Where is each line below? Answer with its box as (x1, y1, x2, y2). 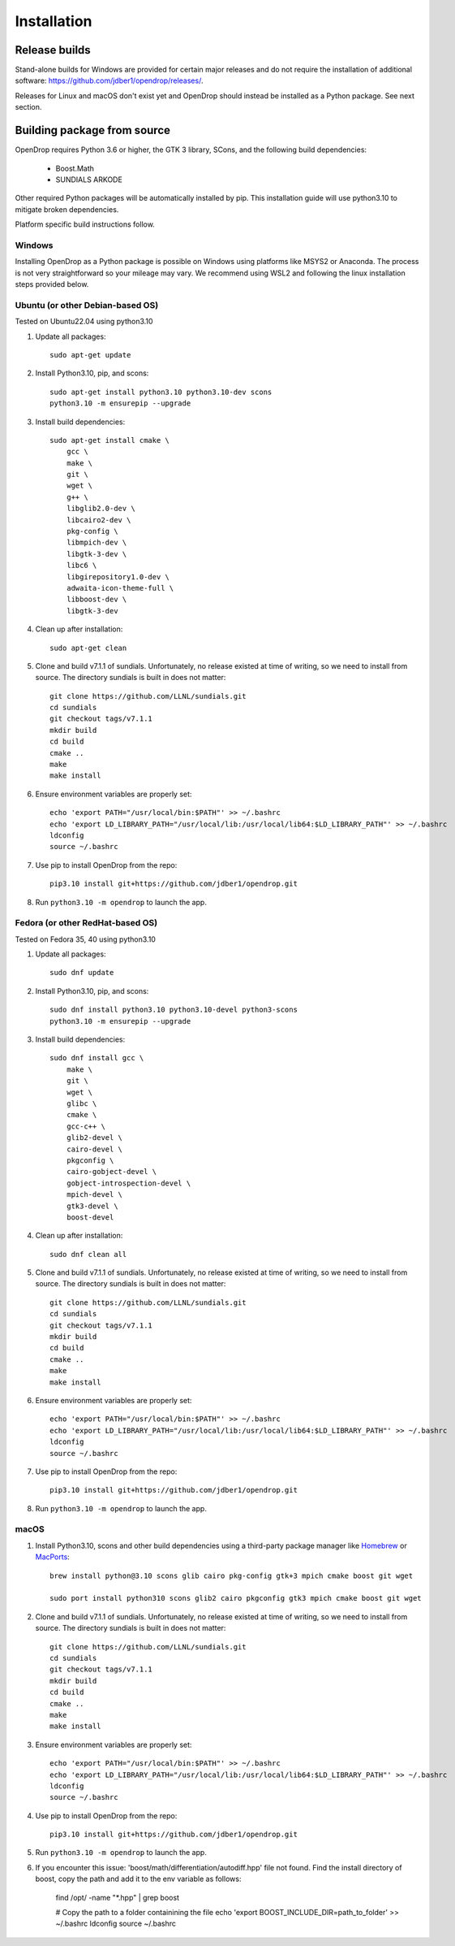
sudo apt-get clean (49, 643, 127, 652)
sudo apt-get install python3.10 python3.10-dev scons (49, 387, 273, 397)
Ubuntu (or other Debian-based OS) (15, 299, 159, 310)
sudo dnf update (49, 968, 114, 977)
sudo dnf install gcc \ (49, 1053, 144, 1063)
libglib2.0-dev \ (66, 504, 135, 514)
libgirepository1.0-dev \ (66, 572, 170, 581)
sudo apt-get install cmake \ (49, 436, 170, 444)
